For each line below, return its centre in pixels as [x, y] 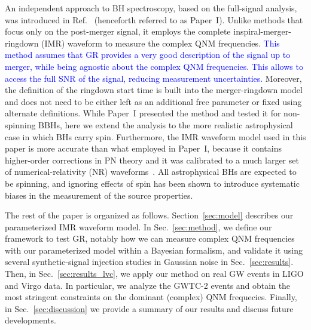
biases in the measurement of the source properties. [99, 195]
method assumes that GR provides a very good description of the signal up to [148, 55]
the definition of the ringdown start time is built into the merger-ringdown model [154, 90]
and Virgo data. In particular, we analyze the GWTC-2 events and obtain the [148, 285]
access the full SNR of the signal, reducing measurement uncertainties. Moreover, [153, 78]
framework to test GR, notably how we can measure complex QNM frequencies [150, 238]
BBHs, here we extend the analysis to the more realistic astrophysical [166, 124]
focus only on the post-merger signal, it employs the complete [118, 31]
